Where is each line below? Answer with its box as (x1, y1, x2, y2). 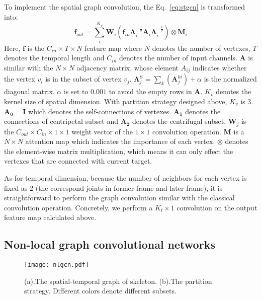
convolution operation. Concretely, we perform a (4, 202, 153, 212)
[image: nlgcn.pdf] (24, 261, 89, 269)
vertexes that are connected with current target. (4, 156, 152, 166)
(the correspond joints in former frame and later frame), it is (35, 182, 223, 193)
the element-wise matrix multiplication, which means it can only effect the (4, 145, 233, 156)
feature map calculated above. (4, 212, 97, 222)
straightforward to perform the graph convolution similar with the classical (4, 192, 235, 203)
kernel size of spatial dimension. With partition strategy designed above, (4, 96, 227, 106)
